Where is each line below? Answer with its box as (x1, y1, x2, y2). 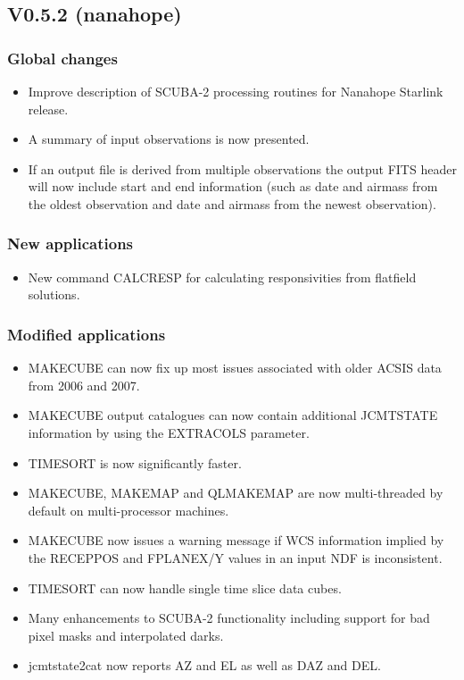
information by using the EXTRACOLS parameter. (28, 423, 310, 441)
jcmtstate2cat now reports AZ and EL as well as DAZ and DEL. (28, 656, 381, 675)
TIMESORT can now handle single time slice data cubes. (28, 578, 342, 597)
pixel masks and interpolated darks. (28, 625, 224, 644)
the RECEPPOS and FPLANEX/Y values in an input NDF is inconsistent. (28, 548, 443, 567)
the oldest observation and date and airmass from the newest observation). (28, 194, 436, 213)
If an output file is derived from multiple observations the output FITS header (28, 159, 457, 178)
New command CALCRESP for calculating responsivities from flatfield (28, 267, 417, 286)
